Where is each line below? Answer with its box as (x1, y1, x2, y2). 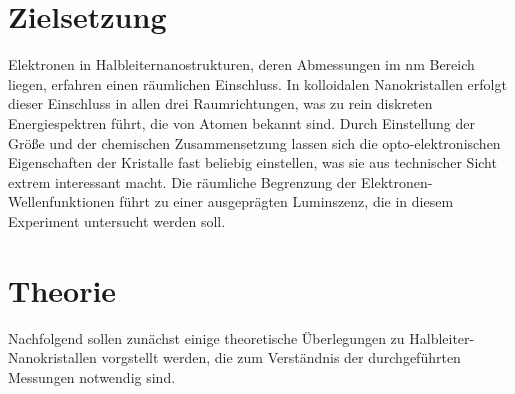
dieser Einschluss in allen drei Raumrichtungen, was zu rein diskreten (8, 93, 433, 114)
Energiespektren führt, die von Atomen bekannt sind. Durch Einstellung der (8, 112, 475, 133)
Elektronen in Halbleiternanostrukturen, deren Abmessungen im (8, 54, 401, 75)
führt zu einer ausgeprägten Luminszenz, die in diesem (119, 191, 454, 212)
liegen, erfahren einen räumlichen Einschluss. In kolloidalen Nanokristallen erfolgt (8, 73, 507, 94)
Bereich (429, 54, 475, 75)
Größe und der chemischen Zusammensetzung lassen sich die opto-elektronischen (8, 132, 501, 153)
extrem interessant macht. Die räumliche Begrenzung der (8, 171, 357, 192)
